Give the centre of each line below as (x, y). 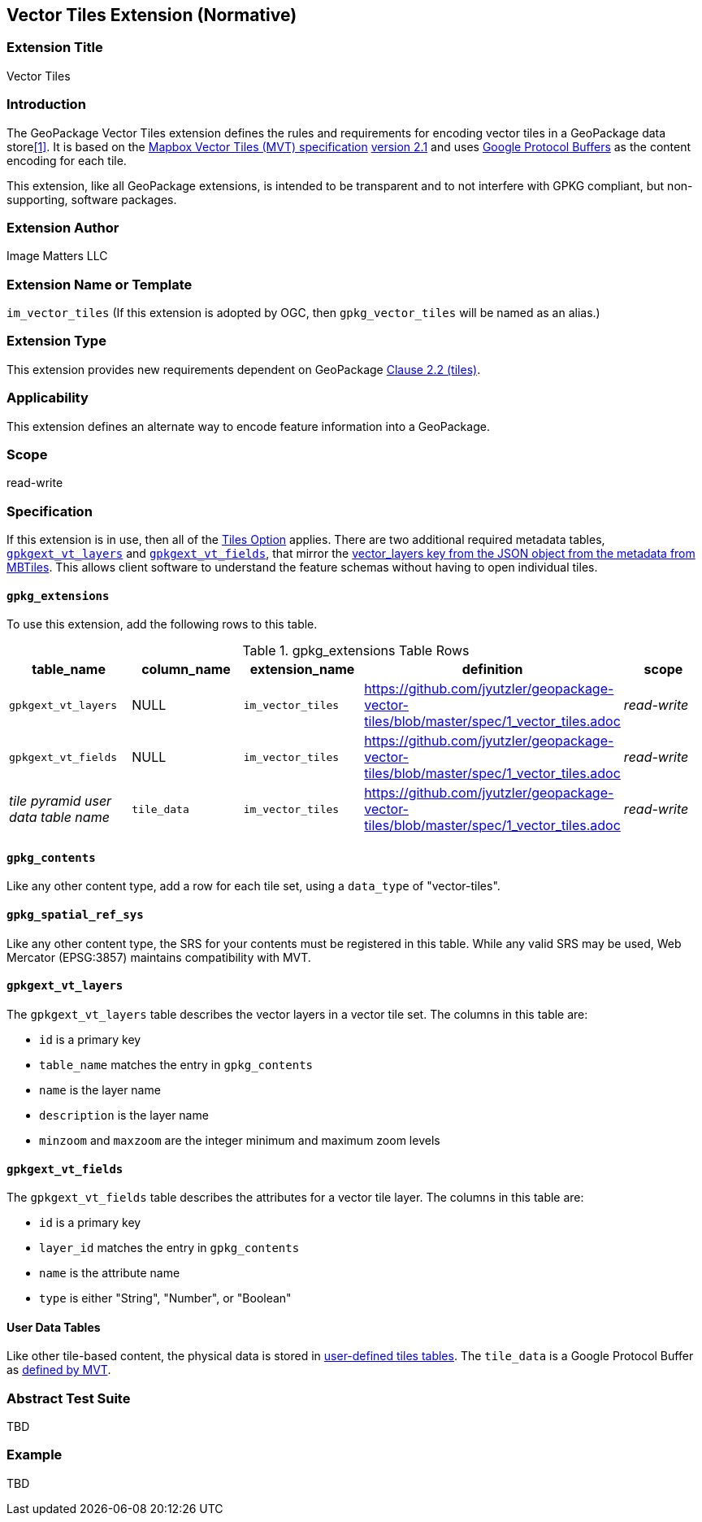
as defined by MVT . (59, 1370)
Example (35, 1455)
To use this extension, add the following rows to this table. (162, 624)
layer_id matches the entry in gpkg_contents (169, 1248)
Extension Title (55, 48)
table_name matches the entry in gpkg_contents (176, 1064)
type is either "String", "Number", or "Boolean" (165, 1298)
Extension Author (63, 227)
